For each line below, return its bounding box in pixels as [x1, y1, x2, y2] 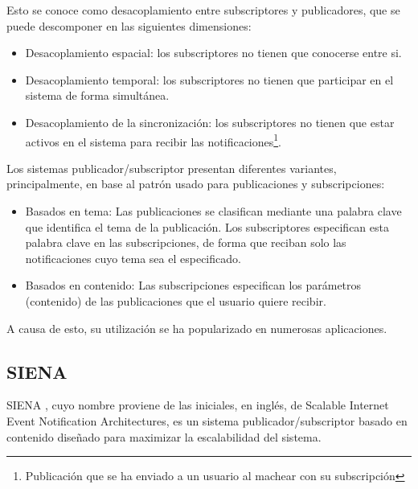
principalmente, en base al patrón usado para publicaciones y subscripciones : [6, 175, 385, 192]
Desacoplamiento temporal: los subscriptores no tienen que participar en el [25, 71, 394, 88]
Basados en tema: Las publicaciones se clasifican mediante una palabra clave [25, 203, 402, 219]
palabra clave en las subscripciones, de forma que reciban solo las [25, 234, 346, 251]
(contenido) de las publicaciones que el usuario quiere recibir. [25, 292, 326, 309]
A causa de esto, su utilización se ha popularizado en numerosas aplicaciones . [6, 319, 387, 336]
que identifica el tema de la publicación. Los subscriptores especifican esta [25, 218, 389, 235]
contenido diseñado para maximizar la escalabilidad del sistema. [6, 428, 322, 445]
